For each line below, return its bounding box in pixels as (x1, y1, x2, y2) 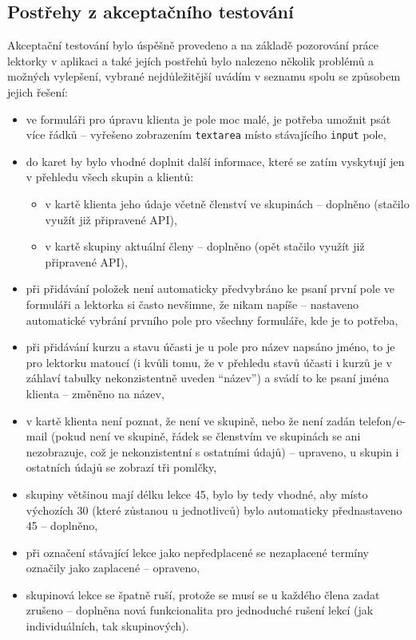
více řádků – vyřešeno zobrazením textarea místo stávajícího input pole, (26, 126, 386, 143)
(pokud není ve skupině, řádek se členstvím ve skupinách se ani (50, 428, 361, 444)
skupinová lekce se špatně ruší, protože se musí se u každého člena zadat (26, 586, 380, 602)
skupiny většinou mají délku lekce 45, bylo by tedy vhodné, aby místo (26, 485, 368, 502)
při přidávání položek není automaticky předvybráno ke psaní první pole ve (26, 280, 394, 297)
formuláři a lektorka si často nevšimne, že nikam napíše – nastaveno (26, 295, 359, 312)
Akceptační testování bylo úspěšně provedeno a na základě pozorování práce (7, 37, 379, 53)
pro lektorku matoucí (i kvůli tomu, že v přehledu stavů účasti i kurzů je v (26, 354, 392, 370)
